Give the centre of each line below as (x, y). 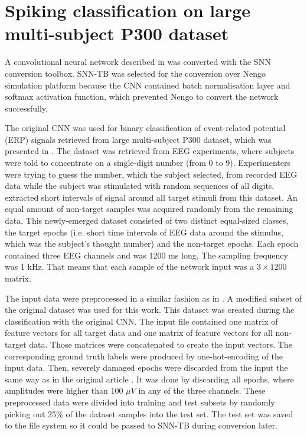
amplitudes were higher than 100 (64, 390)
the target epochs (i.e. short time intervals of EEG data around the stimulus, (144, 232)
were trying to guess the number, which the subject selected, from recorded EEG (151, 174)
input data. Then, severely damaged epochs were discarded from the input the (146, 367)
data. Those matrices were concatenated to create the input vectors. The (161, 344)
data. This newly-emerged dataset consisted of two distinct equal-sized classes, (147, 220)
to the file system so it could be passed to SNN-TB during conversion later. (141, 425)
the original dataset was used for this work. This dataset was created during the (150, 310)
